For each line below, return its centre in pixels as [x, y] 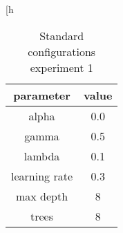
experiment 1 [61, 67]
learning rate [42, 176]
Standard [62, 35]
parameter [42, 95]
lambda [42, 156]
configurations [62, 51]
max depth [42, 196]
